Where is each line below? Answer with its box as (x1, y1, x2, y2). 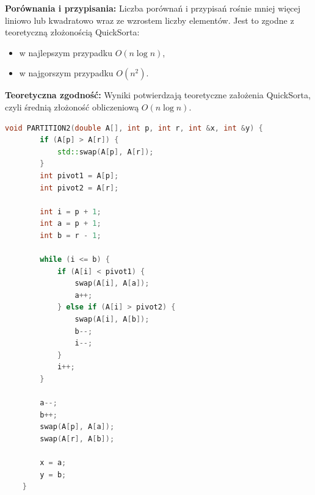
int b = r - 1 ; (40, 231, 101, 240)
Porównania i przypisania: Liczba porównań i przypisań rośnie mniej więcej (5, 2, 301, 14)
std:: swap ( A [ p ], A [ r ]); (57, 147, 154, 156)
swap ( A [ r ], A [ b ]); (40, 435, 115, 443)
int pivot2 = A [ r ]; (40, 183, 119, 192)
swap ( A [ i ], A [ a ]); (74, 279, 150, 288)
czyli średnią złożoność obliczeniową (5, 100, 139, 113)
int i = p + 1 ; (40, 207, 101, 216)
